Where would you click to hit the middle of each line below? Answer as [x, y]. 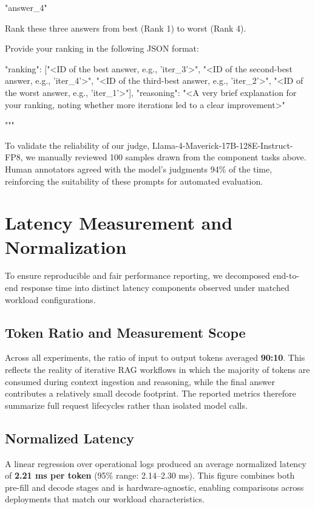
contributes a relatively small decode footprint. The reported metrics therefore [151, 393]
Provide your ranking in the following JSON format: [102, 48]
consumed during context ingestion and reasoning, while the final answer [140, 381]
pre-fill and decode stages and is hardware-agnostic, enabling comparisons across [154, 487]
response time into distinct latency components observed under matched [155, 288]
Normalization [66, 246]
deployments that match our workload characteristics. [105, 499]
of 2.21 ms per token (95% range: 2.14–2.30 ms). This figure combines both [150, 475]
